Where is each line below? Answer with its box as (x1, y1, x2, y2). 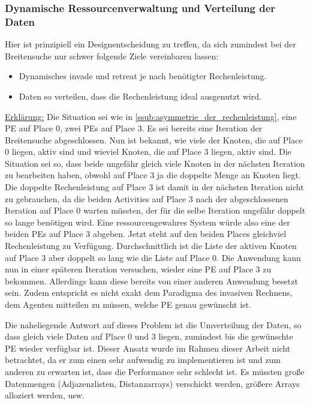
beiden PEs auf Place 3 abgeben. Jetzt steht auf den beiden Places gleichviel (5, 227, 287, 240)
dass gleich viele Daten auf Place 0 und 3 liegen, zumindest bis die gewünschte (5, 330, 293, 343)
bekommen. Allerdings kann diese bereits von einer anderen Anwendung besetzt (5, 274, 298, 287)
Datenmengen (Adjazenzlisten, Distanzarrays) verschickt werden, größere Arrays (5, 377, 300, 389)
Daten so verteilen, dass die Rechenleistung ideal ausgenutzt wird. (19, 89, 261, 102)
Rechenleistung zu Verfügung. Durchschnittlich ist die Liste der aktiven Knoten (5, 239, 297, 252)
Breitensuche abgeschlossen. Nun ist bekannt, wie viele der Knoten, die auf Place (5, 133, 303, 146)
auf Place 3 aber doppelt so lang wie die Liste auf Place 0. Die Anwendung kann (5, 251, 301, 263)
